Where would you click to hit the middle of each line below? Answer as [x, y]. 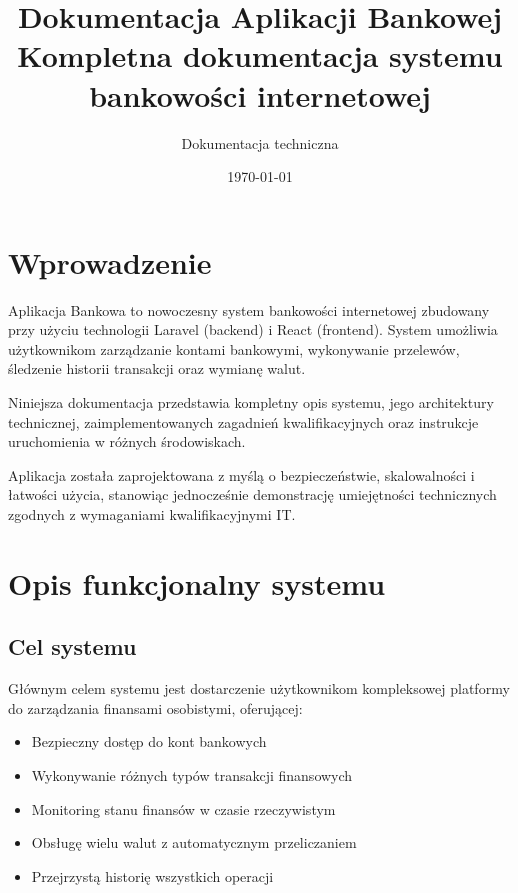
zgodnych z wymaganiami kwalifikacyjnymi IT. [152, 513]
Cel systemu [72, 646]
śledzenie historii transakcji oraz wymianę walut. [157, 368]
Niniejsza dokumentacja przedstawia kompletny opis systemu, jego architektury [251, 402]
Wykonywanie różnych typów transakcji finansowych [192, 774]
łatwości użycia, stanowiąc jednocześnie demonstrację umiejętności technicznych [252, 494]
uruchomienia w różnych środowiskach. [127, 441]
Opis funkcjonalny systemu [197, 582]
